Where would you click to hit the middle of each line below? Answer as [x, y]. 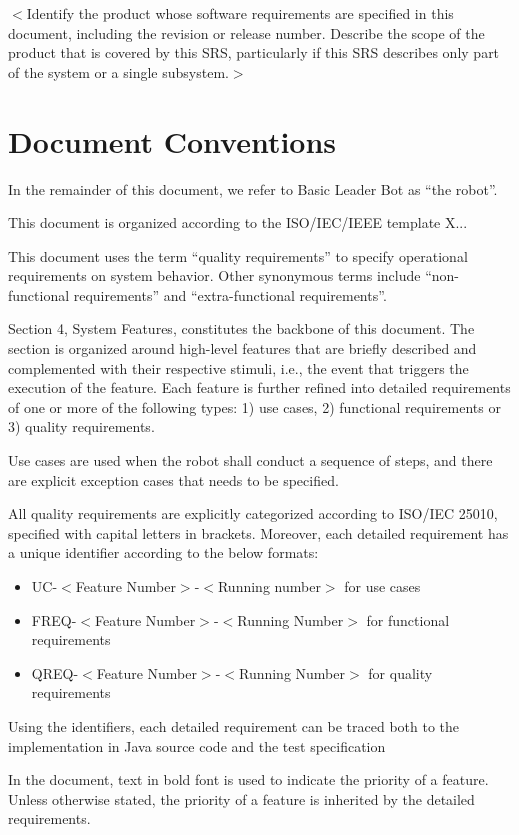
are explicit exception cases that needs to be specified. [173, 479]
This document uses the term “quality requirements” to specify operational [238, 255]
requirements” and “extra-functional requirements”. [230, 294]
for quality [400, 672]
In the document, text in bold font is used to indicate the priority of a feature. [248, 779]
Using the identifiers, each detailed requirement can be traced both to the [234, 725]
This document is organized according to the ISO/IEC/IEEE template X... [238, 222]
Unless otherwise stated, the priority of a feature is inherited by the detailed [241, 798]
